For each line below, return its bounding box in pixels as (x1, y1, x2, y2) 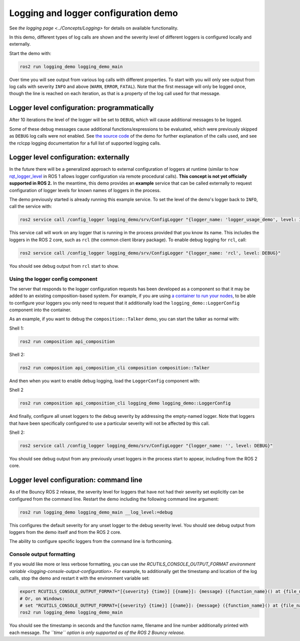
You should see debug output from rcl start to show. (9, 263, 119, 269)
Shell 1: (9, 325, 24, 331)
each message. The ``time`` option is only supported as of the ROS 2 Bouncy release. (9, 629, 185, 635)
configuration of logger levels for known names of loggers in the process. (9, 187, 161, 193)
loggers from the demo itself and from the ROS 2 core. (9, 529, 121, 535)
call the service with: (9, 203, 52, 210)
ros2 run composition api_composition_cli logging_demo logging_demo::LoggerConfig (19, 400, 231, 406)
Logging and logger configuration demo (9, 8, 178, 19)
